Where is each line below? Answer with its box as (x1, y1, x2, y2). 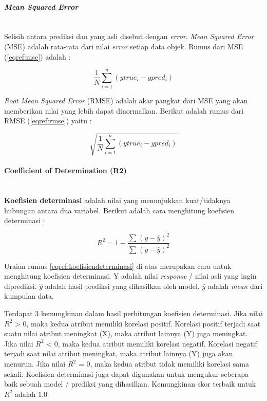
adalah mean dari (207, 280, 263, 291)
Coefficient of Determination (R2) (4, 165, 127, 176)
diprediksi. (4, 280, 37, 291)
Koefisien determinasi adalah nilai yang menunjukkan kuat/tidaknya (4, 195, 231, 206)
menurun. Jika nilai (4, 358, 66, 369)
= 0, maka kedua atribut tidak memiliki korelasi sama (78, 358, 249, 369)
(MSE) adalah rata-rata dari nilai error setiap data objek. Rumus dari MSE (4, 41, 243, 51)
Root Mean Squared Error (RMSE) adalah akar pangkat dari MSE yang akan (4, 95, 248, 106)
